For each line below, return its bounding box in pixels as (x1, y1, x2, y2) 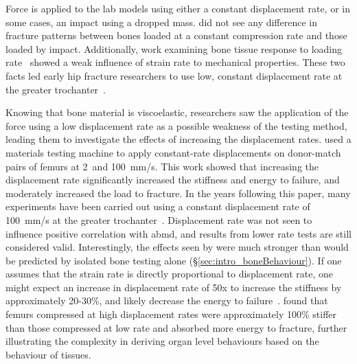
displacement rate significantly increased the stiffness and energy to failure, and (5, 172, 340, 187)
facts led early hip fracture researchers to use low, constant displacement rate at (5, 68, 343, 82)
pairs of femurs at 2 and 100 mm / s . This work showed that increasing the (5, 159, 319, 173)
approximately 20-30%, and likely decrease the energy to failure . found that (5, 293, 328, 308)
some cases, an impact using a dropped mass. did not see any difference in (5, 14, 318, 29)
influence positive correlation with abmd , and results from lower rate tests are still (5, 226, 352, 240)
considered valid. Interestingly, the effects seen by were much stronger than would (5, 240, 349, 254)
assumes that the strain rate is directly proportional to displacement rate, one (5, 266, 334, 281)
